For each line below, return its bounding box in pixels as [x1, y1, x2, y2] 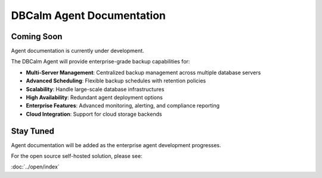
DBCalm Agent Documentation [11, 9, 166, 22]
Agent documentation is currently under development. [11, 47, 144, 55]
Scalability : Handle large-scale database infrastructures [26, 85, 165, 93]
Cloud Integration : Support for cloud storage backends [26, 110, 162, 117]
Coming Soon [11, 31, 63, 42]
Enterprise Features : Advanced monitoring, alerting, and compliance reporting [26, 102, 220, 109]
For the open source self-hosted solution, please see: [11, 152, 143, 160]
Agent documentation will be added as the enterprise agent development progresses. [11, 141, 222, 148]
